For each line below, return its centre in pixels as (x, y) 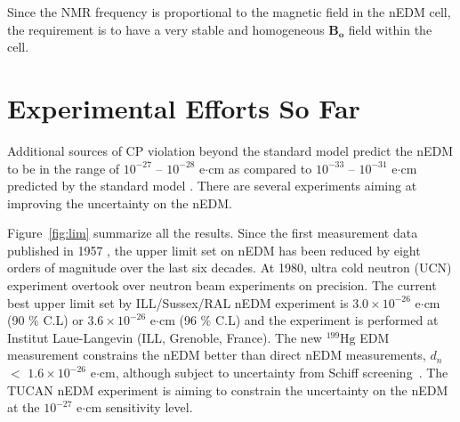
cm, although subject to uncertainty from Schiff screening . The (274, 373)
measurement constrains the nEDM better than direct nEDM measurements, (217, 355)
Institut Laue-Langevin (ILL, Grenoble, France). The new (165, 337)
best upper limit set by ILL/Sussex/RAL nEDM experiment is (178, 302)
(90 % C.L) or (45, 320)
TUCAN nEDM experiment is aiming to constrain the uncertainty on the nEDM (228, 390)
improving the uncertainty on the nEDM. (120, 203)
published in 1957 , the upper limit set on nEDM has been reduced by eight (214, 250)
